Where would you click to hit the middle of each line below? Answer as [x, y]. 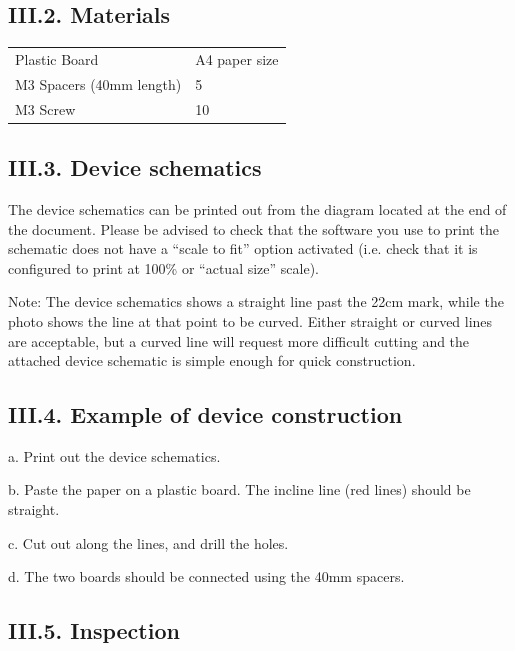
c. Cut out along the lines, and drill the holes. [148, 542]
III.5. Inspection [94, 630]
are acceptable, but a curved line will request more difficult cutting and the [239, 340]
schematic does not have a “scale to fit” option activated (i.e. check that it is [243, 248]
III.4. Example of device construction [205, 414]
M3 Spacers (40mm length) [98, 83]
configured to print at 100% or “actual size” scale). [163, 267]
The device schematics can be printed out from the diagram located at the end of [257, 208]
